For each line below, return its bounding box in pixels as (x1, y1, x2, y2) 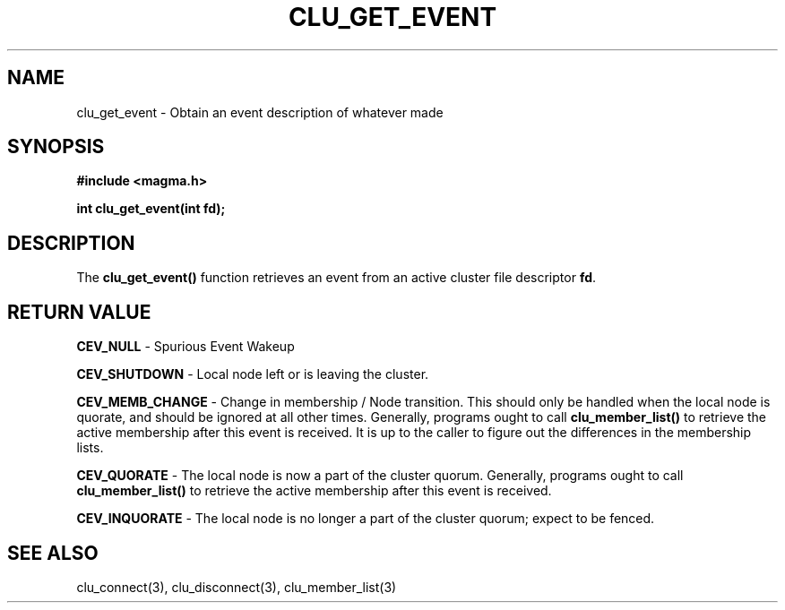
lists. (76, 440, 104, 456)
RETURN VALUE (7, 300, 151, 323)
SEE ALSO (7, 541, 99, 564)
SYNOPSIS (7, 135, 105, 159)
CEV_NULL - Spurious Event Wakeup (76, 339, 295, 355)
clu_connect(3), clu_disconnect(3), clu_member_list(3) (76, 579, 397, 595)
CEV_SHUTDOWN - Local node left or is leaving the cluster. (76, 366, 429, 382)
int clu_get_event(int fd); (76, 201, 226, 217)
